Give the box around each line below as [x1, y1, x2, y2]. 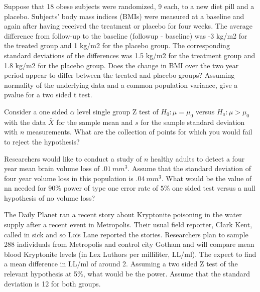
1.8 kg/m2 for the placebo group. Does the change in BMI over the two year [4, 60, 239, 70]
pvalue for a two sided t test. [4, 89, 92, 100]
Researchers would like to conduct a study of [4, 153, 142, 164]
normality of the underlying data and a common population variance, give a [4, 79, 238, 90]
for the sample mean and [56, 116, 133, 127]
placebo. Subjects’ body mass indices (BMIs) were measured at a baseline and [4, 11, 244, 21]
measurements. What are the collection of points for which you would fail [26, 126, 252, 137]
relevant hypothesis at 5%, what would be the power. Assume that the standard [4, 268, 250, 279]
